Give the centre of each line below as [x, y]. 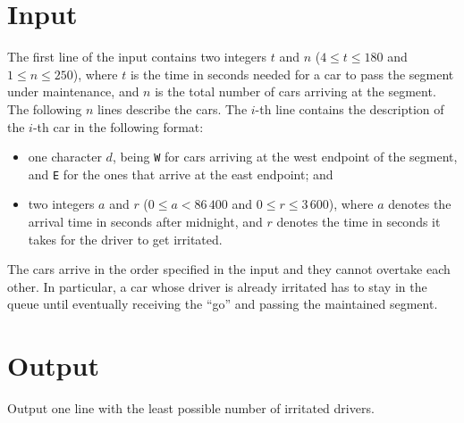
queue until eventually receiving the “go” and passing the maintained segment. [223, 304]
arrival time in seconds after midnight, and [145, 221]
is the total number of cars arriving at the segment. [295, 91]
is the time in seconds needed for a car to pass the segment [292, 74]
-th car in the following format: [118, 126]
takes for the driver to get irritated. [125, 239]
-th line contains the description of [350, 108]
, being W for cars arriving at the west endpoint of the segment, [285, 157]
